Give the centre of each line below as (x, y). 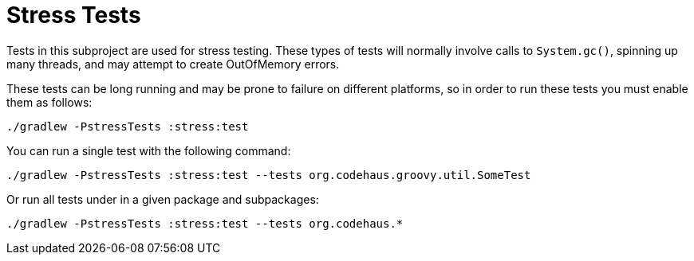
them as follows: (49, 102)
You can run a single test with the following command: (149, 150)
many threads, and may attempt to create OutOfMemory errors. (173, 64)
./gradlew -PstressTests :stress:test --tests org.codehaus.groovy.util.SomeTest (269, 175)
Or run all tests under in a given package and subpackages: (163, 199)
